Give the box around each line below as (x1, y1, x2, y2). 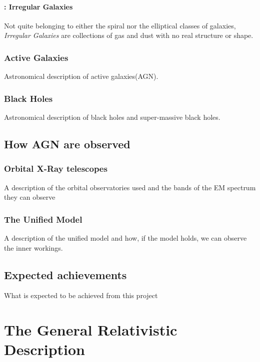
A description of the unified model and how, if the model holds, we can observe (4, 233, 247, 243)
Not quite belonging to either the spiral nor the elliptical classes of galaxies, (4, 20, 236, 30)
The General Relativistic (4, 320, 177, 340)
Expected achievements (4, 267, 127, 282)
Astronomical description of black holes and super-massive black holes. (4, 112, 220, 122)
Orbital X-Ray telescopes (4, 162, 107, 175)
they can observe (4, 192, 55, 202)
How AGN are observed (4, 136, 130, 151)
